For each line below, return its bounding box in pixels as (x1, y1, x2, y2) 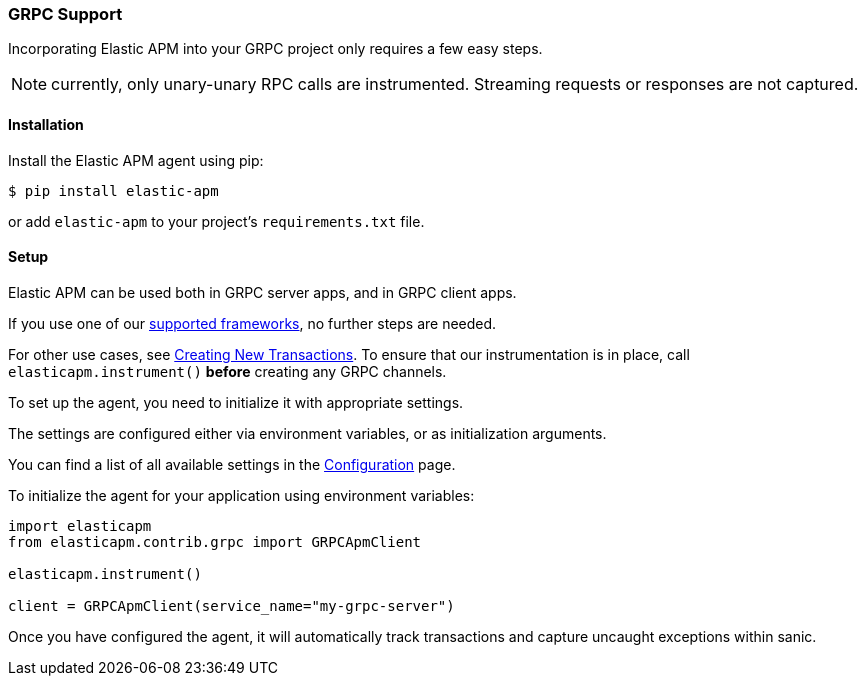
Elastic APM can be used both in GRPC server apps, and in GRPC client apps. (8, 283, 517, 301)
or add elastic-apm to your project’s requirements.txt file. (8, 212, 425, 230)
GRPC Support (8, 4, 123, 24)
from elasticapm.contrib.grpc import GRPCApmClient (8, 533, 422, 550)
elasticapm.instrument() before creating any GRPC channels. (8, 362, 447, 380)
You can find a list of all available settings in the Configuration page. (8, 455, 456, 473)
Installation (8, 115, 84, 133)
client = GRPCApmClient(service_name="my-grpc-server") (8, 597, 455, 614)
